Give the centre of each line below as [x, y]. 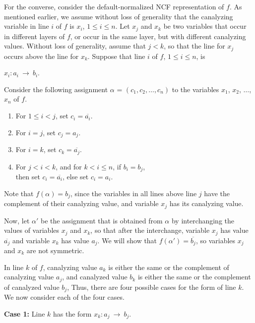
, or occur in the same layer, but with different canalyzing [158, 36]
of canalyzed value [32, 287]
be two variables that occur [205, 26]
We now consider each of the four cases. [64, 297]
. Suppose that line [116, 56]
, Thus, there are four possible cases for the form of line [152, 287]
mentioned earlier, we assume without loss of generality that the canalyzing [119, 16]
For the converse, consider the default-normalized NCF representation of [114, 6]
